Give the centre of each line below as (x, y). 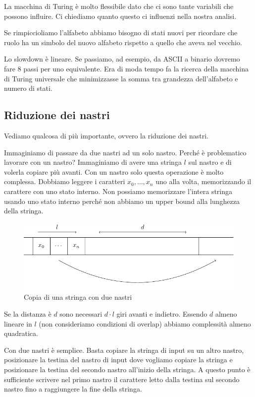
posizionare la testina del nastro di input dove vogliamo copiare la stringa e (118, 360)
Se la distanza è (28, 314)
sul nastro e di (210, 162)
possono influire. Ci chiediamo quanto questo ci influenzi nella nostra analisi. (120, 16)
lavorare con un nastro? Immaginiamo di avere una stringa (93, 162)
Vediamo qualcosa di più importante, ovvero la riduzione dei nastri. (106, 135)
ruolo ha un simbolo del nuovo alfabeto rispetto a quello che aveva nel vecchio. (123, 42)
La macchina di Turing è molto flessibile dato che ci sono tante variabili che (119, 6)
